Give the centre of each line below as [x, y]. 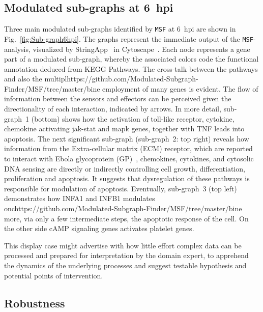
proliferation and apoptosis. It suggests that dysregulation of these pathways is [127, 178]
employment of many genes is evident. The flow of [180, 88]
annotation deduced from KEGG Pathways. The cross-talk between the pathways [131, 68]
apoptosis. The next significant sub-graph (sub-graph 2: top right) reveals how [127, 138]
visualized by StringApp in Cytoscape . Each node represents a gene [141, 49]
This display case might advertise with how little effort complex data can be [123, 245]
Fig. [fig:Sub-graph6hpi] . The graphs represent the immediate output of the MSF [129, 38]
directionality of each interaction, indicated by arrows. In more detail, [113, 109]
